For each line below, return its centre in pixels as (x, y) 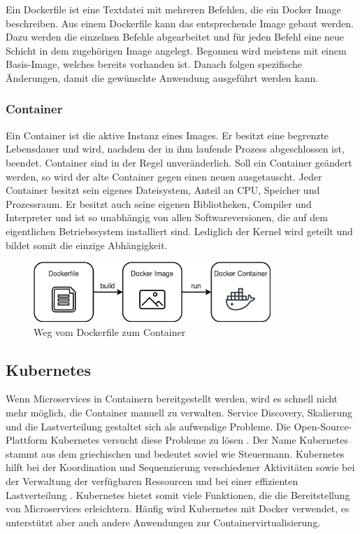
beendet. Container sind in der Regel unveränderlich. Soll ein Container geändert (179, 162)
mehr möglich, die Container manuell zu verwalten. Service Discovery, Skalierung (179, 412)
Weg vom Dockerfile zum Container (110, 331)
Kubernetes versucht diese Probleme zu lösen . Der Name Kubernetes (199, 440)
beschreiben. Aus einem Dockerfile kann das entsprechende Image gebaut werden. (180, 23)
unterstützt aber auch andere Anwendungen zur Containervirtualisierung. (163, 522)
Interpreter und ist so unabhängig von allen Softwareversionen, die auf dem (167, 217)
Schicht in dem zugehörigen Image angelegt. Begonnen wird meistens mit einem (176, 50)
